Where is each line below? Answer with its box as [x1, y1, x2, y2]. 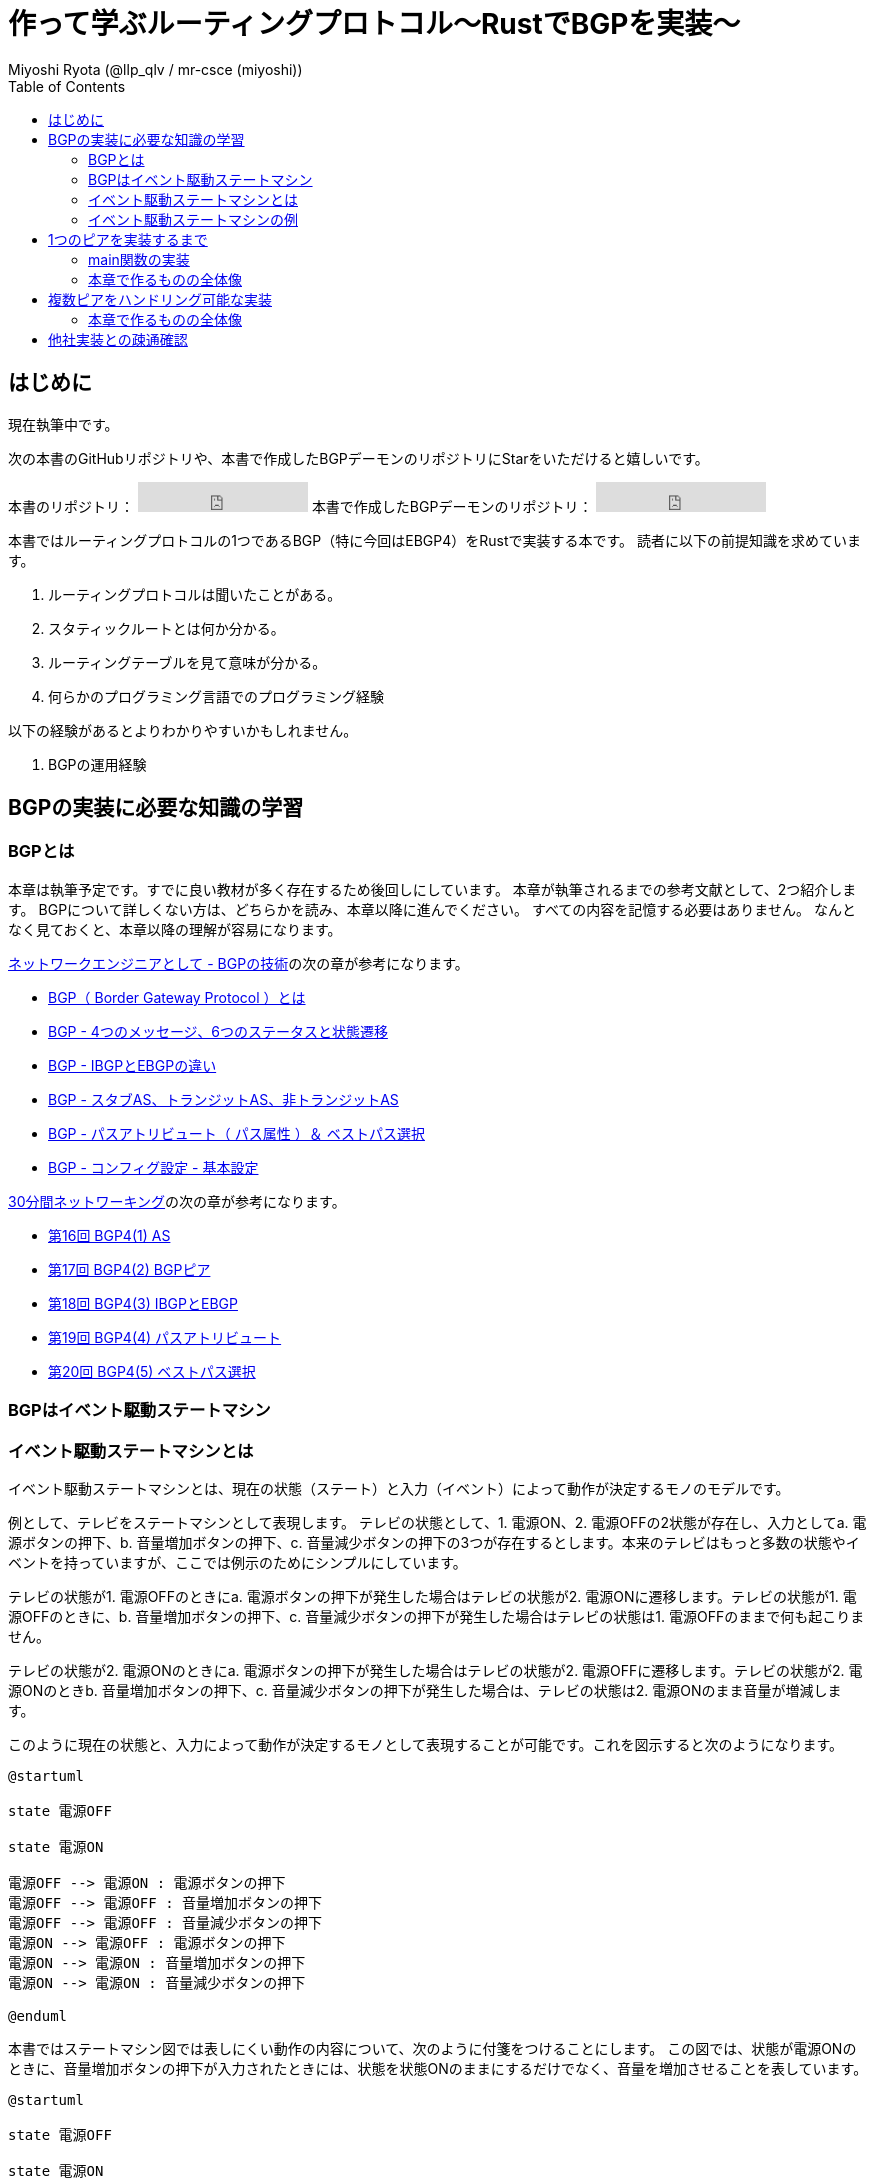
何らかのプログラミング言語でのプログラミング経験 [48, 687, 384, 705]
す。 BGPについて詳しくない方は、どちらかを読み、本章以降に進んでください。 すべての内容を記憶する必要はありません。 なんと [8, 900, 856, 918]
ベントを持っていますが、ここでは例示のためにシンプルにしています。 [8, 1553, 467, 1571]
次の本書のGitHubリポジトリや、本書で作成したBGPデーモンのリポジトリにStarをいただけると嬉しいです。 [8, 449, 709, 467]
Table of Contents [8, 77, 126, 95]
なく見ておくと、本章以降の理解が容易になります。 [8, 920, 342, 938]
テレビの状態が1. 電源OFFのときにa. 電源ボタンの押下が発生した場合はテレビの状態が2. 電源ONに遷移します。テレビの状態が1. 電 [8, 1587, 857, 1605]
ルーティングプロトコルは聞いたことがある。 [48, 585, 342, 603]
